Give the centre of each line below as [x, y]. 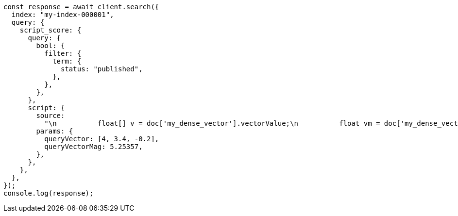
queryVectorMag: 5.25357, [93, 147]
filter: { [63, 53]
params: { [55, 131]
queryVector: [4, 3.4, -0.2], [102, 139]
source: [51, 116]
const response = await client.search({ [81, 7]
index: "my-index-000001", [63, 15]
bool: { [51, 46]
